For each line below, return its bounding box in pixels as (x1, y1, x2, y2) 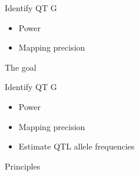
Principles (5, 160, 41, 172)
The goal (5, 61, 37, 73)
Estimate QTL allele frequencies (18, 140, 135, 152)
